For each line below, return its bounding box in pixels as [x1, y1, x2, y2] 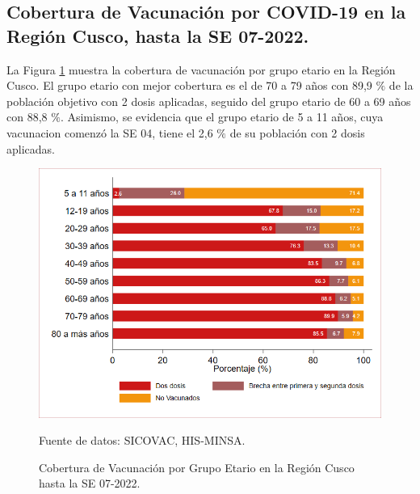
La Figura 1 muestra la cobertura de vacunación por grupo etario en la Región [6, 61, 396, 78]
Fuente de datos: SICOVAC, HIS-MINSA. [39, 432, 246, 449]
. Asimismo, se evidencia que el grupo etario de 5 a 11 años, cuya [60, 108, 384, 125]
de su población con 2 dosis [229, 124, 365, 141]
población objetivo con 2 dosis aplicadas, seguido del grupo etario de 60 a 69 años [6, 92, 411, 109]
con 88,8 [6, 108, 48, 125]
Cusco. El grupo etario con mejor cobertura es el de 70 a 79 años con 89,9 [6, 77, 372, 94]
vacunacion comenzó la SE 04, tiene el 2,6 [6, 124, 213, 141]
